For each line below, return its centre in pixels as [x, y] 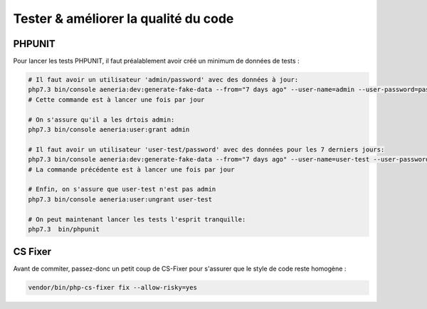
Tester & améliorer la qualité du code [123, 19]
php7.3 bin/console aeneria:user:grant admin [109, 129]
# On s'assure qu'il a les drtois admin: [101, 120]
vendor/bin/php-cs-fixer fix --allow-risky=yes [112, 288]
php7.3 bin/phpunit [64, 229]
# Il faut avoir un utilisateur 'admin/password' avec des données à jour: [163, 80]
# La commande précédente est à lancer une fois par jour [131, 169]
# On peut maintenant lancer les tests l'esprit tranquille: [137, 219]
